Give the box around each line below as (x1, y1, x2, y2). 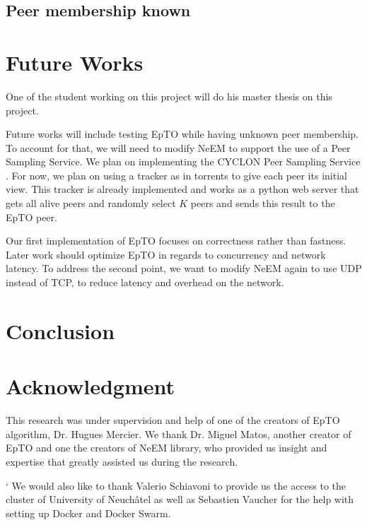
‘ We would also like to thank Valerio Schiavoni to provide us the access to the (6, 478, 346, 492)
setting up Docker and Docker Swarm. (6, 505, 171, 520)
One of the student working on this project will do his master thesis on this (6, 88, 332, 103)
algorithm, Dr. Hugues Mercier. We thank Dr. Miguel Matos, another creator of (6, 426, 351, 441)
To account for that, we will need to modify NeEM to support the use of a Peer (6, 140, 351, 155)
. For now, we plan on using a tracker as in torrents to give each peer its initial (6, 167, 347, 182)
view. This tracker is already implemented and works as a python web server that (6, 182, 359, 196)
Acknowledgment (6, 372, 175, 401)
